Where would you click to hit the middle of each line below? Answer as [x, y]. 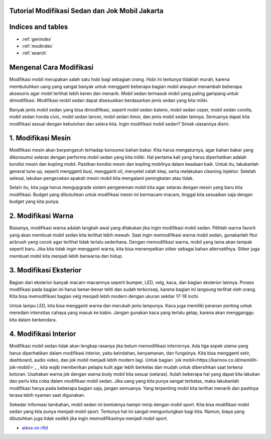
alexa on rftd [35, 427]
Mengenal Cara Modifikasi [51, 68]
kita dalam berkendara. [33, 319]
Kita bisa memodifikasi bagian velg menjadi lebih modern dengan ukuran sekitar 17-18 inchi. [104, 296]
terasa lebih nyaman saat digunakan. [47, 395]
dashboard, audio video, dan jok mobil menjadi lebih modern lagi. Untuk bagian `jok [96, 360]
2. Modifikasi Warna [41, 216]
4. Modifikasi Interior [43, 334]
